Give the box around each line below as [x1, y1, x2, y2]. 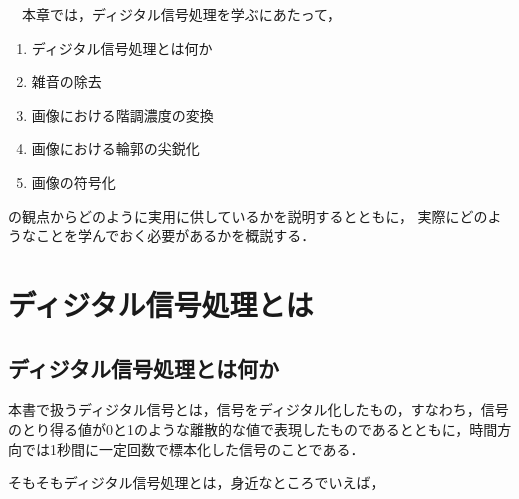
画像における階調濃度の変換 [31, 104, 214, 125]
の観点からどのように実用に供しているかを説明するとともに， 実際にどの [8, 205, 488, 226]
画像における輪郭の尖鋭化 [31, 138, 200, 159]
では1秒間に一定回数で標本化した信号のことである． [21, 438, 365, 459]
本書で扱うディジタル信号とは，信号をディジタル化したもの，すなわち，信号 [8, 399, 509, 420]
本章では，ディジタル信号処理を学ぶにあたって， [21, 4, 342, 24]
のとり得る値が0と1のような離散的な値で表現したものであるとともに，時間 [8, 418, 498, 439]
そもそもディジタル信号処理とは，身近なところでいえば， [8, 472, 385, 493]
